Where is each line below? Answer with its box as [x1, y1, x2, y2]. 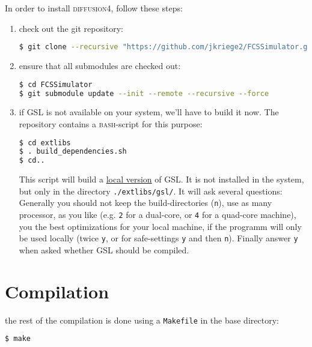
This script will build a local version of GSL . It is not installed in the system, [19, 173, 304, 186]
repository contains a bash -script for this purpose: [19, 118, 203, 130]
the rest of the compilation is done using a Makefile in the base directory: [5, 313, 279, 326]
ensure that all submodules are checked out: [19, 59, 181, 72]
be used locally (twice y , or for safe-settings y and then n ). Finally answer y [19, 232, 298, 244]
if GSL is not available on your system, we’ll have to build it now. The [19, 106, 279, 118]
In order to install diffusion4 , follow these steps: [5, 2, 183, 14]
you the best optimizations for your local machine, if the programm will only [19, 220, 302, 232]
